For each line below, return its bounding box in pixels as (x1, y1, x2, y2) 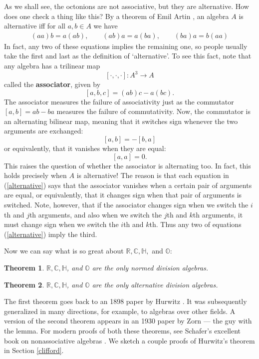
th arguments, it (193, 209, 243, 219)
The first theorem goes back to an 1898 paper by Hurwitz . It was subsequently (4, 296, 247, 306)
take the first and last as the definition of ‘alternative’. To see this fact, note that (4, 50, 252, 61)
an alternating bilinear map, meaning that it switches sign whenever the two (4, 115, 238, 126)
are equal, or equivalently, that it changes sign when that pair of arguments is (4, 189, 242, 200)
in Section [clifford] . (4, 345, 64, 355)
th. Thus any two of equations (149, 219, 242, 229)
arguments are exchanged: (4, 125, 83, 136)
